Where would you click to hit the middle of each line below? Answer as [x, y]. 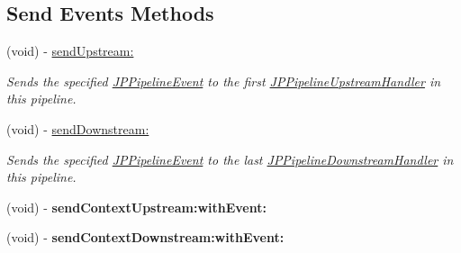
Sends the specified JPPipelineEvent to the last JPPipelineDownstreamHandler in [230, 159]
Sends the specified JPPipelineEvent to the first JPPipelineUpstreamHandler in [224, 81]
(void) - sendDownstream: [78, 128]
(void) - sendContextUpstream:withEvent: [136, 207]
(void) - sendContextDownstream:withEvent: [145, 237]
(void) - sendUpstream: [70, 51]
